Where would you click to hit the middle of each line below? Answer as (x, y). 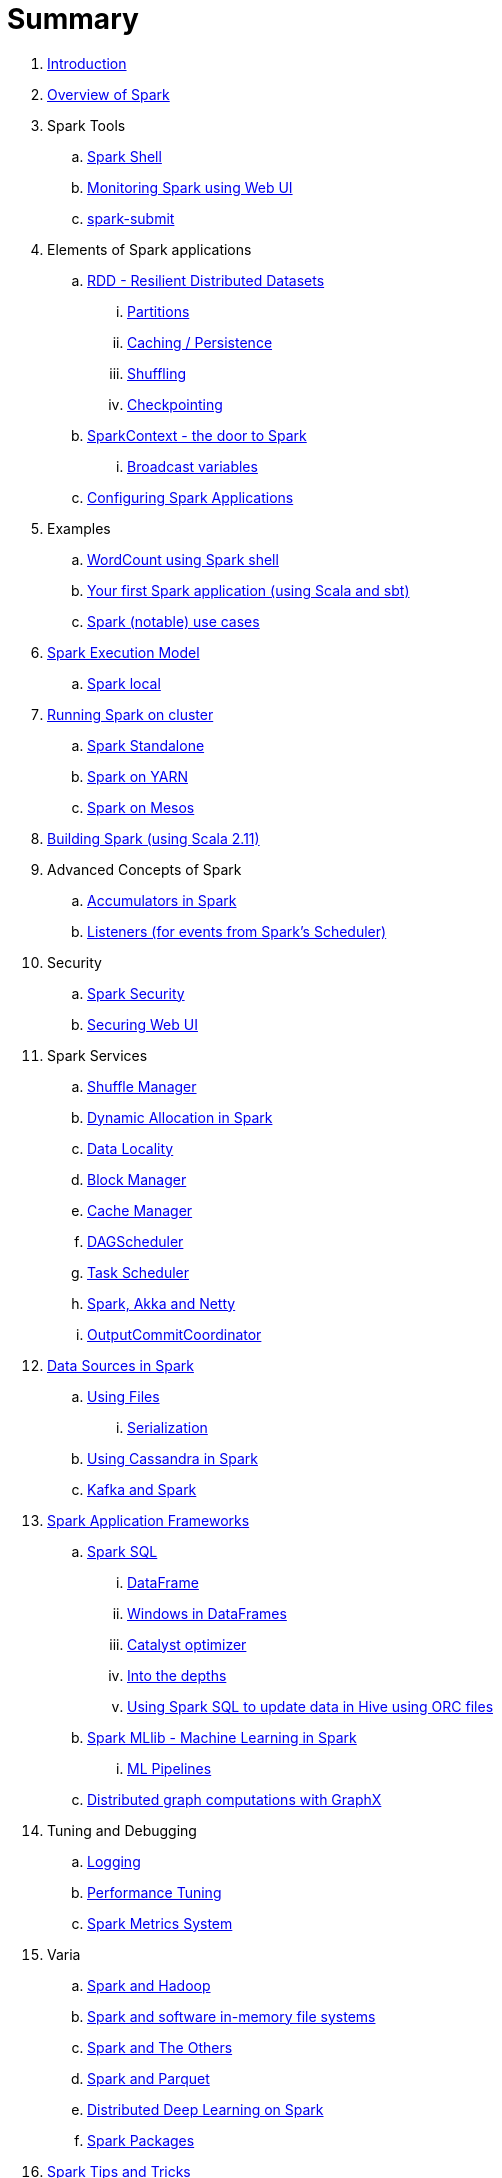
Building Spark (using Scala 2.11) (153, 838)
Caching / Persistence (200, 342)
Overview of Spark (108, 94)
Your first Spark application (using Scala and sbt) (248, 590)
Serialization (167, 1427)
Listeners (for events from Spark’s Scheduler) (237, 931)
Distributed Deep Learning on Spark (205, 2109)
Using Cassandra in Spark (172, 1458)
